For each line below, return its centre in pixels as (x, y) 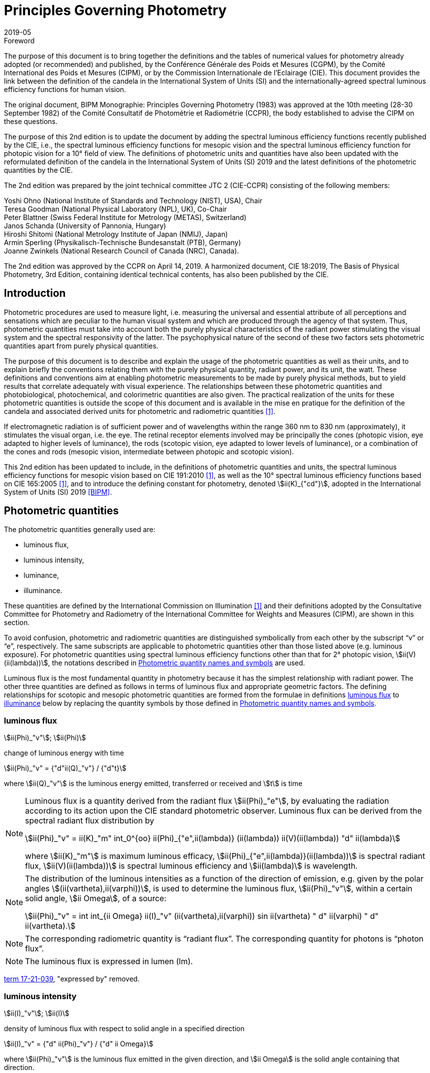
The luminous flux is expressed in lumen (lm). (109, 962)
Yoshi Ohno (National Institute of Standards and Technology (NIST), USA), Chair (133, 200)
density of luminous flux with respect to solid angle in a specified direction (124, 1028)
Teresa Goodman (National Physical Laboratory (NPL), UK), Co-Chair (115, 209)
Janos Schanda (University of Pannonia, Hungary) (85, 225)
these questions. (31, 121)
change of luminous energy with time (64, 753)
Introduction (35, 293)
